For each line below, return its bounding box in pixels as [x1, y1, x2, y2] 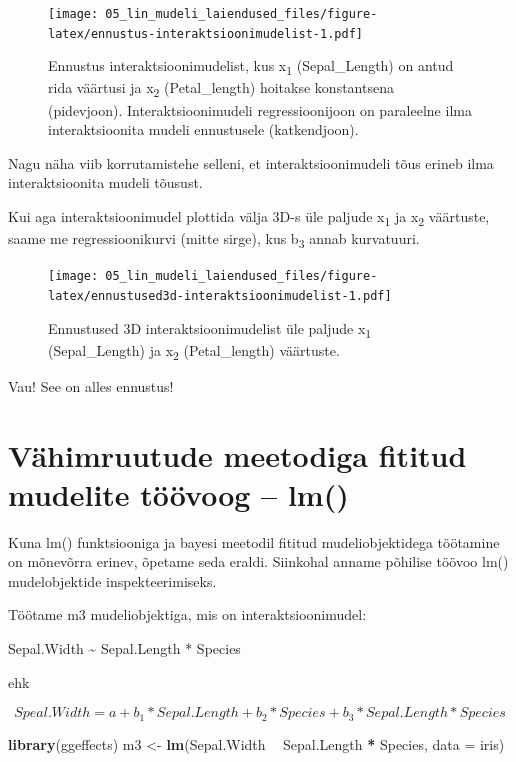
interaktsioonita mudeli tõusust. [8, 172, 203, 193]
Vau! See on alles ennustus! [8, 375, 174, 396]
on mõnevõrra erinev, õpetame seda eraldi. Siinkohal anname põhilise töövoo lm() [8, 551, 509, 572]
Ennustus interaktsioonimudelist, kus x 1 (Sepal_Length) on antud [48, 55, 454, 79]
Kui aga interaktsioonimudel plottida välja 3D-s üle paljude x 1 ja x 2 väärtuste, [8, 205, 490, 229]
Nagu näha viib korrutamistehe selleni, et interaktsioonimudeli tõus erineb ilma [8, 152, 494, 173]
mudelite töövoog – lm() [8, 473, 349, 514]
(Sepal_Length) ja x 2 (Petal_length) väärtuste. [48, 339, 340, 363]
